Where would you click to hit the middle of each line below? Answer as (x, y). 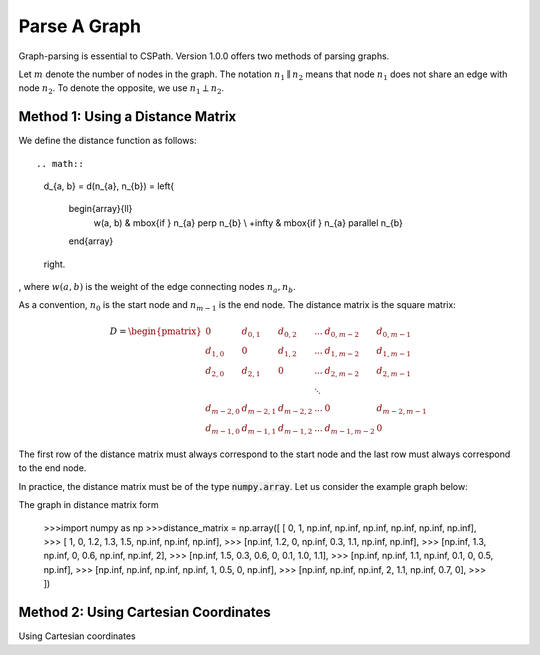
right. (54, 264)
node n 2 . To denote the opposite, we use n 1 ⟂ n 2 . (121, 89)
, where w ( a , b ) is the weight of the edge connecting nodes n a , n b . (157, 287)
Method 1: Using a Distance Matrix (127, 116)
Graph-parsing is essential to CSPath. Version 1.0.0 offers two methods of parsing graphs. (204, 56)
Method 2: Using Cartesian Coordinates (144, 612)
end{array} (91, 241)
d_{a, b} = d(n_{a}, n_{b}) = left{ (109, 186)
